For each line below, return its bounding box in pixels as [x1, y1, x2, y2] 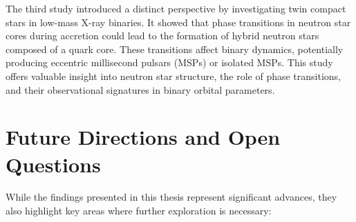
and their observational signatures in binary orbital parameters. [6, 82, 275, 97]
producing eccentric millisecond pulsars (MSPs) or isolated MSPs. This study [6, 55, 333, 70]
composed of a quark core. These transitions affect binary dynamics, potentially [6, 41, 344, 56]
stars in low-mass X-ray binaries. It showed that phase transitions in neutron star [6, 14, 351, 29]
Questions [6, 150, 101, 178]
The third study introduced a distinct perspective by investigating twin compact [6, 1, 346, 15]
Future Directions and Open [6, 123, 281, 151]
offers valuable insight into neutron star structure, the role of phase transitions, [6, 68, 341, 83]
